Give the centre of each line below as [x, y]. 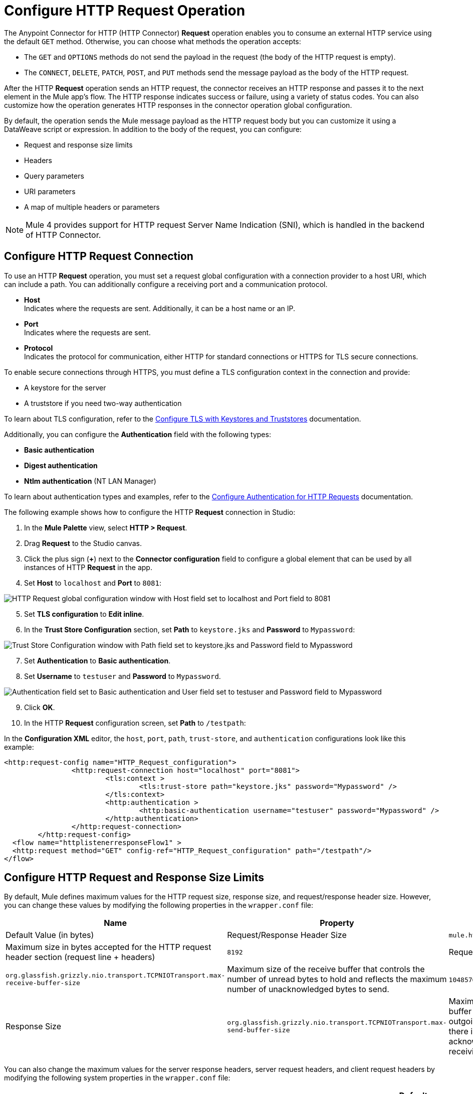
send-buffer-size [259, 1030]
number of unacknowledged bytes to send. [308, 989]
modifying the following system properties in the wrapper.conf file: [117, 1078]
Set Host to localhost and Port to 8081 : [93, 583]
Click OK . [40, 707]
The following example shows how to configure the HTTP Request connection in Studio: [150, 512]
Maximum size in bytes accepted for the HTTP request [108, 947]
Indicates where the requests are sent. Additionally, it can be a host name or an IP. [160, 308]
